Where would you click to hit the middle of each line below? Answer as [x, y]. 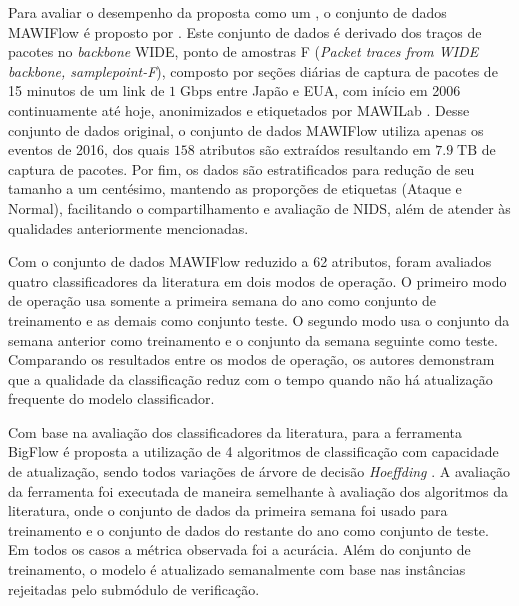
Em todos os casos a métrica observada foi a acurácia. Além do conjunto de [239, 549]
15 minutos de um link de [86, 90]
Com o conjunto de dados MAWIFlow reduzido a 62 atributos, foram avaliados [250, 261]
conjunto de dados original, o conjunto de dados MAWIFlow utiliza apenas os [246, 129]
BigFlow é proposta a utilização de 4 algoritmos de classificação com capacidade [253, 451]
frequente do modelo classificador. [111, 398]
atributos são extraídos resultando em [315, 149]
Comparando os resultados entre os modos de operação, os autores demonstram [251, 359]
